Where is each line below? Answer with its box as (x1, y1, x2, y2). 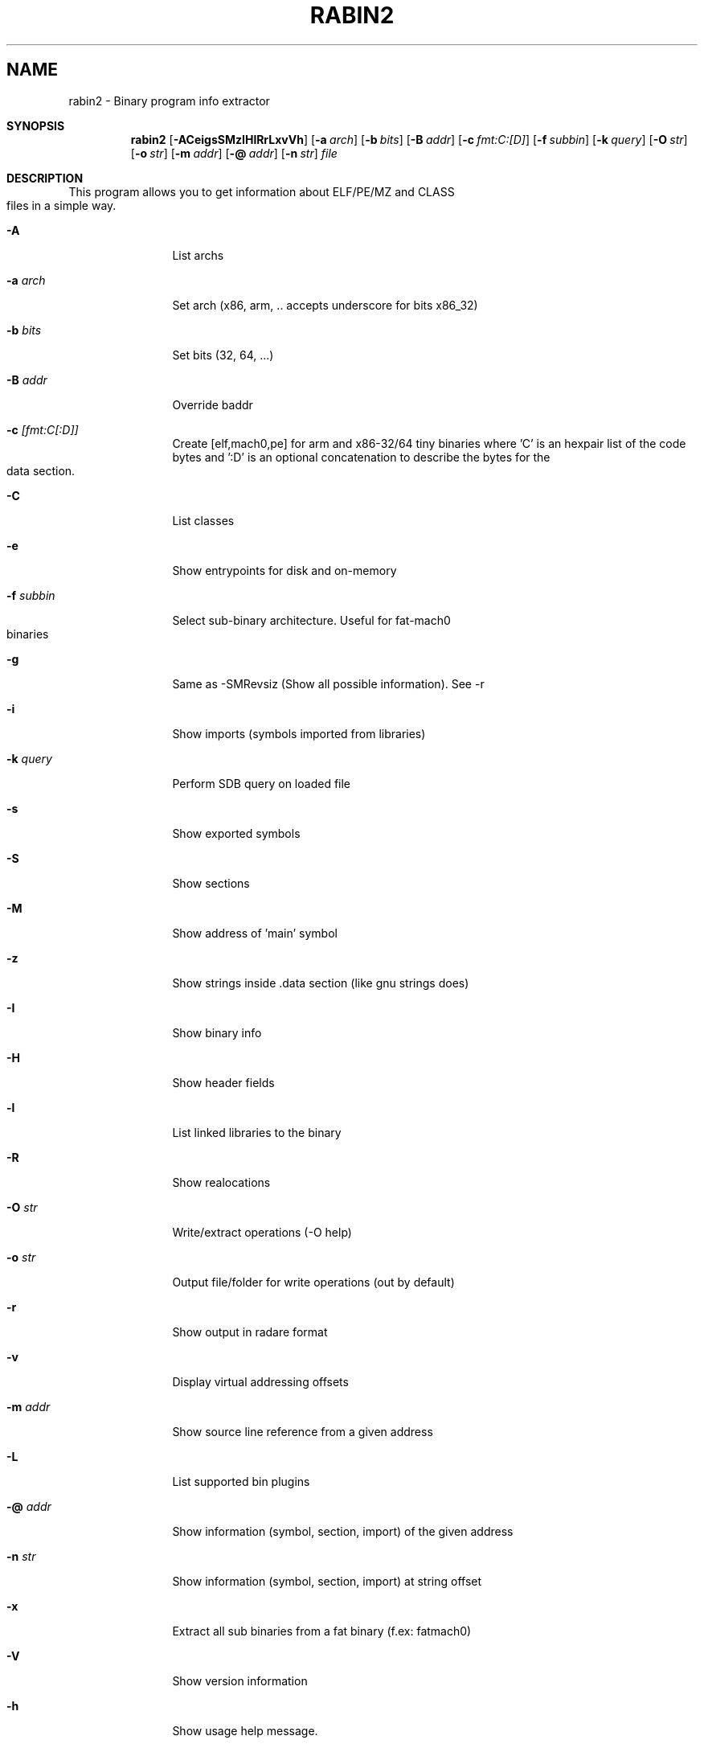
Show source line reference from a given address (172, 1424, 433, 1438)
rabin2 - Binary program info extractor (68, 93, 270, 108)
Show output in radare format (172, 1324, 328, 1339)
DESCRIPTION (6, 170, 84, 185)
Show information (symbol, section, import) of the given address (172, 1524, 514, 1538)
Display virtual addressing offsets (172, 1374, 349, 1389)
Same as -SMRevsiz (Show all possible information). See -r (172, 676, 485, 691)
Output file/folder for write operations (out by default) (172, 1274, 455, 1289)
